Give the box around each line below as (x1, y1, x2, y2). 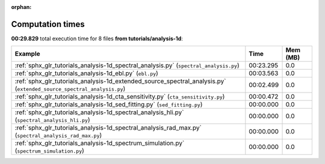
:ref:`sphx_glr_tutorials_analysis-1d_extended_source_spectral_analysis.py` (14, 77, 226, 85)
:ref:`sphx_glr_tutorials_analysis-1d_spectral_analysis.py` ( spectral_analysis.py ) (14, 61, 240, 70)
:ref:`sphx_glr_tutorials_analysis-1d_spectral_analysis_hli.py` (14, 108, 184, 117)
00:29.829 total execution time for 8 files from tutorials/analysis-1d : (11, 35, 183, 42)
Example (14, 50, 40, 58)
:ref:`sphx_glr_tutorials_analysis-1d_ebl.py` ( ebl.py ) (14, 69, 159, 77)
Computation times (11, 19, 85, 29)
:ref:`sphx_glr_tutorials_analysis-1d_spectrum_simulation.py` (14, 139, 185, 147)
